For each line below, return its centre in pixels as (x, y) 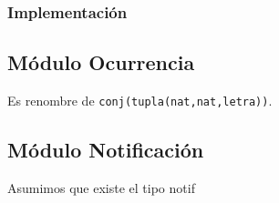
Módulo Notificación (106, 150)
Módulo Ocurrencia (101, 62)
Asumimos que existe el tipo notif (101, 187)
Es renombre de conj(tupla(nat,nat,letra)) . (140, 101)
